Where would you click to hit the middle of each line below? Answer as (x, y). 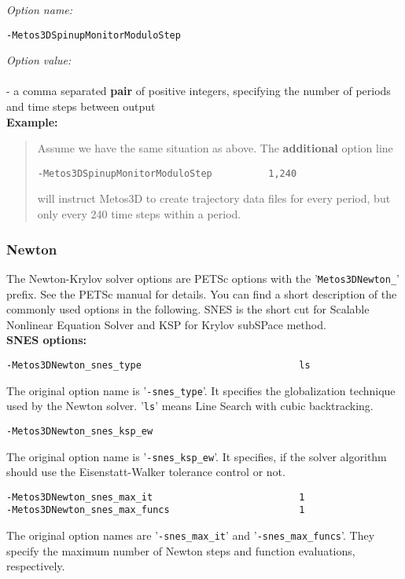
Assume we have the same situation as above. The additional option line (215, 148)
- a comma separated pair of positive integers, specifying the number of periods (199, 91)
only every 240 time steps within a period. (139, 214)
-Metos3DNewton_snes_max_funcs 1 (156, 510)
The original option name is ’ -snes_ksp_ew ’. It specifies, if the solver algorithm (197, 456)
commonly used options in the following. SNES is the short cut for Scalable (188, 309)
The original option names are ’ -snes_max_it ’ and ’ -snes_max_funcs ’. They (191, 535)
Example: (32, 121)
